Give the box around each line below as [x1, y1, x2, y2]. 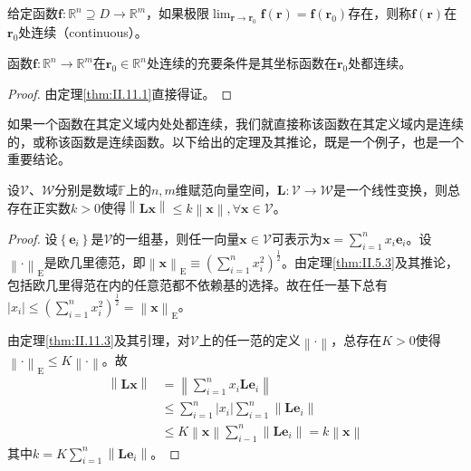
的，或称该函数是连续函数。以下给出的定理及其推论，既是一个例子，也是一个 [7, 131, 464, 150]
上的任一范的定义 [198, 330, 301, 349]
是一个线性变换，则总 [332, 179, 460, 198]
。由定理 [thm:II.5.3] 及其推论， [282, 252, 458, 271]
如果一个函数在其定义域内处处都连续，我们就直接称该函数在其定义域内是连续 [7, 114, 464, 133]
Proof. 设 [7, 228, 58, 247]
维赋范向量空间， [175, 179, 277, 198]
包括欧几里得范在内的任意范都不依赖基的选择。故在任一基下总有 [7, 274, 388, 293]
